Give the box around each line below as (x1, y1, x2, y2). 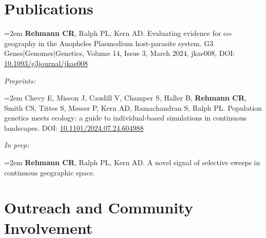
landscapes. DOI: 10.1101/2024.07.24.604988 (4, 122, 144, 133)
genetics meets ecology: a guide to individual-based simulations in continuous (4, 112, 247, 123)
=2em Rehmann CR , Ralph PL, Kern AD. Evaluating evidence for (4, 28, 221, 38)
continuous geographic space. (4, 167, 95, 177)
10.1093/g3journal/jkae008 (4, 57, 88, 68)
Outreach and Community (4, 197, 193, 218)
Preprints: (4, 75, 36, 86)
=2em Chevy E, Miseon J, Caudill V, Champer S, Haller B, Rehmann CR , (4, 92, 246, 103)
